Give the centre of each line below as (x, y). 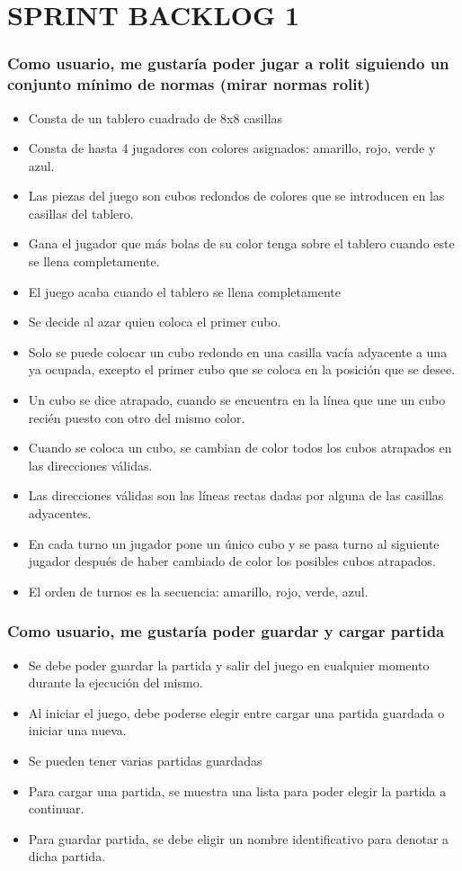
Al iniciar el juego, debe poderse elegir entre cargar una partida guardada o (236, 712)
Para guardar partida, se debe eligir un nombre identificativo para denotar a (239, 838)
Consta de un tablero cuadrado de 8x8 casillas (155, 117)
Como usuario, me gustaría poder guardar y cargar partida (226, 631)
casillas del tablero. (81, 213)
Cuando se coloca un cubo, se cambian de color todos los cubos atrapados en (240, 448)
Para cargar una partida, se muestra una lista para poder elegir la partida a (237, 790)
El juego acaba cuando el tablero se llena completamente (184, 291)
